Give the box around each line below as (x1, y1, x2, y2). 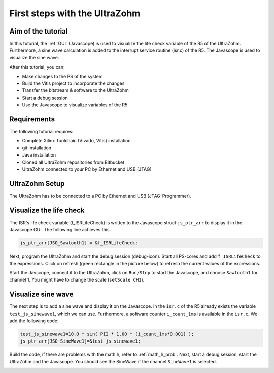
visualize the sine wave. (9, 54, 59, 60)
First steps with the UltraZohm (9, 8, 141, 19)
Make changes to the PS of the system (22, 73, 104, 79)
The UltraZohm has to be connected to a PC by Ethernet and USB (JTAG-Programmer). (9, 193, 191, 199)
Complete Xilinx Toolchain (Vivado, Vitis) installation (22, 138, 131, 144)
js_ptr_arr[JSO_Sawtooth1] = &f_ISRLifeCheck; (20, 240, 138, 246)
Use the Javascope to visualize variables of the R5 (22, 102, 128, 108)
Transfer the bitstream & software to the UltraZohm (22, 87, 129, 94)
